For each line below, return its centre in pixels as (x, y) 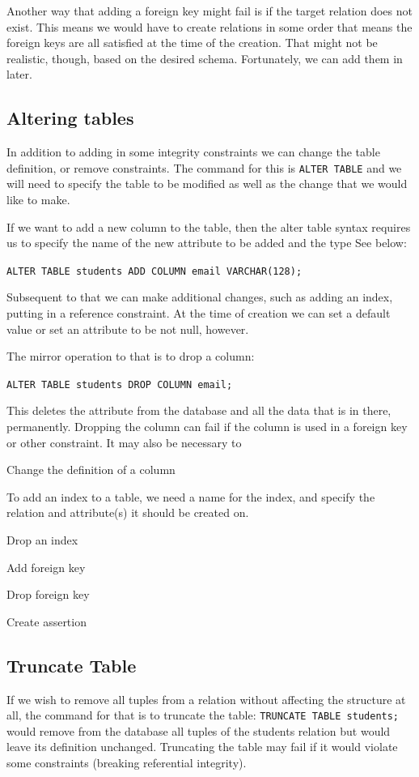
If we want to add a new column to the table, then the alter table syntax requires (209, 226)
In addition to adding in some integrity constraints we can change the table (193, 152)
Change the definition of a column (91, 470)
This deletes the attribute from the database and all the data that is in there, (199, 410)
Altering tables (70, 118)
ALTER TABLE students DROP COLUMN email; (120, 384)
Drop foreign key (48, 594)
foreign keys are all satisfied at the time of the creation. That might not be (192, 43)
